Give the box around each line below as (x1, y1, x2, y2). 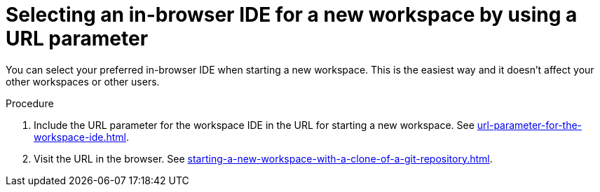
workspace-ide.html (34, 130, 127, 143)
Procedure (6, 97, 54, 109)
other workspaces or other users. (6, 75, 160, 88)
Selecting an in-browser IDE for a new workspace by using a (6, 3, 578, 27)
